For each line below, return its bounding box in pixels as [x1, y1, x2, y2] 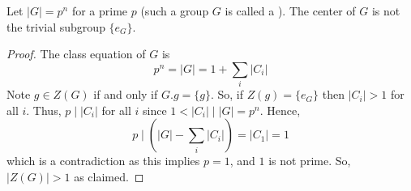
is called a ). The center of [225, 2, 356, 19]
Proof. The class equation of [6, 45, 146, 62]
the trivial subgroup [6, 18, 105, 35]
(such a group [140, 2, 209, 19]
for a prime [71, 2, 128, 19]
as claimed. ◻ [74, 168, 144, 185]
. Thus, [26, 101, 62, 118]
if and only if [93, 86, 158, 103]
